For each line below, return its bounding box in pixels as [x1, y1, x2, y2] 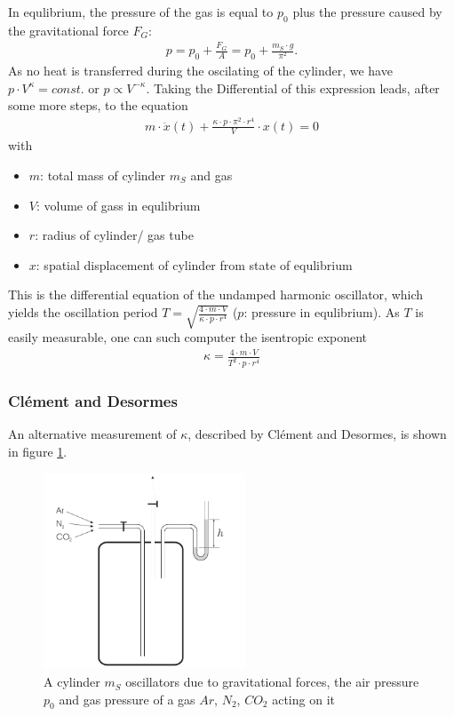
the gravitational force [8, 20, 129, 39]
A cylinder [44, 672, 100, 691]
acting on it [272, 689, 335, 708]
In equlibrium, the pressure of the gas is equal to [8, 3, 274, 20]
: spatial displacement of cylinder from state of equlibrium [36, 255, 353, 274]
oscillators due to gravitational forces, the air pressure [125, 672, 419, 691]
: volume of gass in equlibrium [36, 195, 201, 214]
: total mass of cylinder [40, 166, 166, 185]
